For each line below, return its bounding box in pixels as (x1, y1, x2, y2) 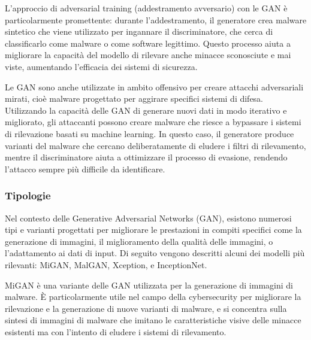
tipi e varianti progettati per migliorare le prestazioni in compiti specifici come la (5, 223, 302, 236)
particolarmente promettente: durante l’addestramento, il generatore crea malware (5, 13, 307, 26)
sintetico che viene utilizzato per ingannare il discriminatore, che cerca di (5, 25, 273, 38)
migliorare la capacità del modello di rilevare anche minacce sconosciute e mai (5, 48, 291, 61)
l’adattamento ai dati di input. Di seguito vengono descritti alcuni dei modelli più (5, 247, 305, 259)
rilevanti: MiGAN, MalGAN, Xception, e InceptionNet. (5, 258, 207, 271)
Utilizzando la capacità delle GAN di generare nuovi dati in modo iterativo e (5, 104, 287, 116)
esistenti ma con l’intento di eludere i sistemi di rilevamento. (5, 325, 227, 338)
